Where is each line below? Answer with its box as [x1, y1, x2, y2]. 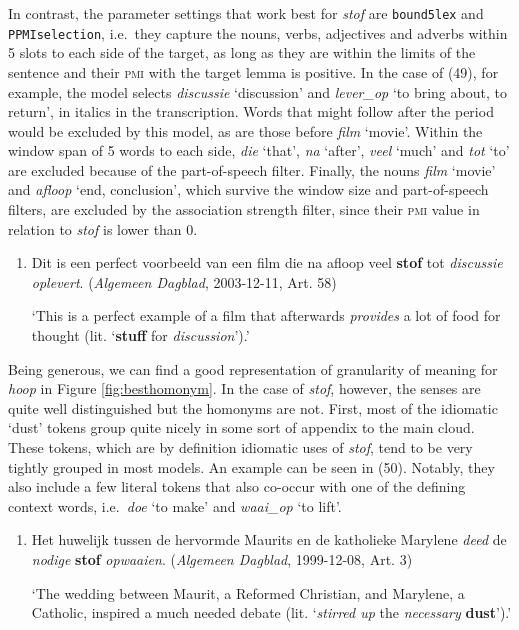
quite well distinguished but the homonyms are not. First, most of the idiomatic [8, 397, 498, 418]
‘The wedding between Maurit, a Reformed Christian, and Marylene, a [31, 582, 465, 603]
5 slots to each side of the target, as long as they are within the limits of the [8, 42, 476, 63]
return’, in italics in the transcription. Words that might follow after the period [8, 101, 494, 122]
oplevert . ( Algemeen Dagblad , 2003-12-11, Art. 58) [31, 271, 337, 292]
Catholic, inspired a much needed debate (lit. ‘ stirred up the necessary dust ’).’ [31, 602, 512, 623]
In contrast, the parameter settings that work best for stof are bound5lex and [8, 3, 484, 23]
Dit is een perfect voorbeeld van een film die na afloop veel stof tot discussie [31, 252, 503, 273]
